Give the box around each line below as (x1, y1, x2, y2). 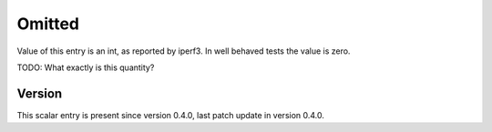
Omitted (16, 14, 79, 34)
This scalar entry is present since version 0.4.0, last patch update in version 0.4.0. (16, 109, 325, 120)
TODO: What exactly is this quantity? (16, 62, 155, 73)
